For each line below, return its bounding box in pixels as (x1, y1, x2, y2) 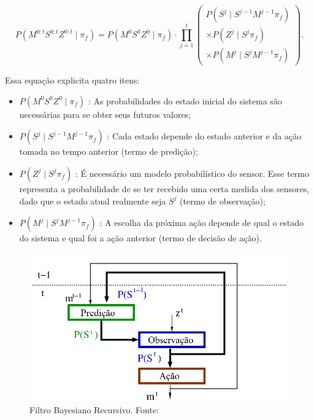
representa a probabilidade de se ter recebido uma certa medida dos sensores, (19, 182, 310, 195)
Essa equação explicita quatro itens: (5, 74, 140, 87)
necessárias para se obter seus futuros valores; (19, 107, 191, 120)
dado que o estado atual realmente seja (19, 194, 166, 207)
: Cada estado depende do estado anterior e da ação (107, 130, 302, 142)
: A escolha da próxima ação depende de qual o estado (99, 216, 304, 229)
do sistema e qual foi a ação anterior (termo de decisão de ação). (19, 231, 262, 244)
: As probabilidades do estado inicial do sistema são (88, 94, 282, 107)
